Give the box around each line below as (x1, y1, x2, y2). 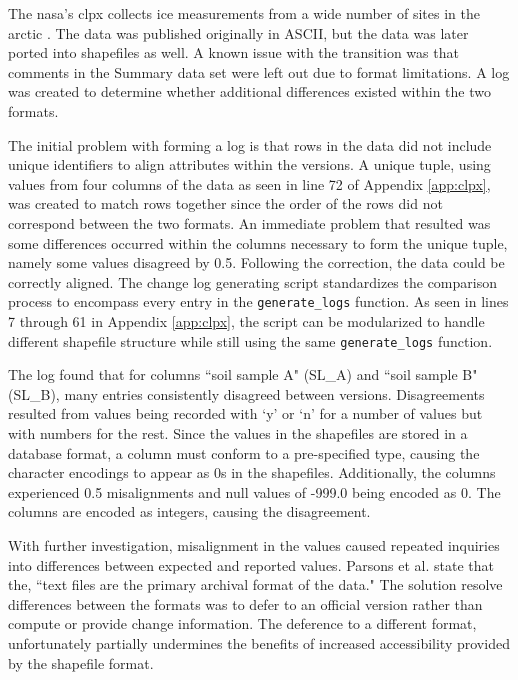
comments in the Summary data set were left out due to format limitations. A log (8, 61, 510, 82)
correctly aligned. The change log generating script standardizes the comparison (8, 271, 497, 292)
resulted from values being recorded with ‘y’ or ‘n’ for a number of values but (8, 403, 483, 424)
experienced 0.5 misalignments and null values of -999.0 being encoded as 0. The (8, 481, 501, 502)
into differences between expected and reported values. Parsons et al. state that (8, 554, 495, 575)
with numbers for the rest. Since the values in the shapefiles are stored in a (8, 423, 468, 443)
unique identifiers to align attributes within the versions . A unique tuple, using (8, 154, 491, 175)
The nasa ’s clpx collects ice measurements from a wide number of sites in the (8, 3, 480, 23)
